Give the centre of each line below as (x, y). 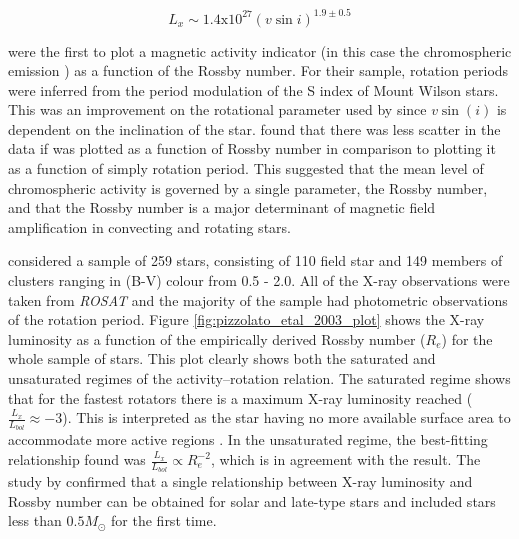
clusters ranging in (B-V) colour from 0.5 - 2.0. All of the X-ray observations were (259, 280)
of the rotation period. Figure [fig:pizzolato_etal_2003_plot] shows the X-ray (246, 319)
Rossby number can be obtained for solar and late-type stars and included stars (252, 500)
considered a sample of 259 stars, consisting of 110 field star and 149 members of (255, 260)
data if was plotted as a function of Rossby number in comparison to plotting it (252, 148)
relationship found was (77, 459)
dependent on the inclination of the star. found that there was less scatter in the (254, 128)
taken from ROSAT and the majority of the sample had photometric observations (258, 299)
